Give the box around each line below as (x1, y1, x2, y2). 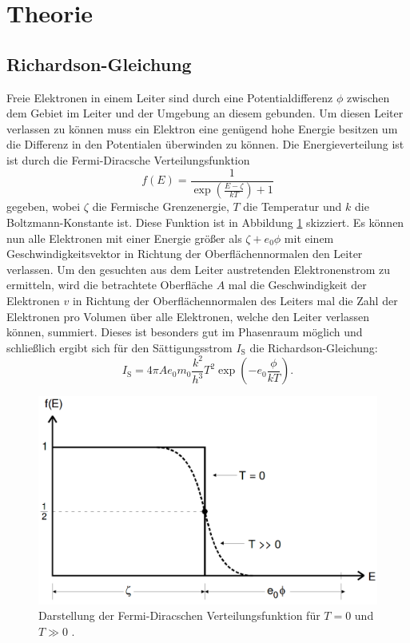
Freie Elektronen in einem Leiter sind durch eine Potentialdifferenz (6, 89, 333, 105)
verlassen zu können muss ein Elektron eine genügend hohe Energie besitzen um (6, 120, 398, 137)
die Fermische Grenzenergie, (92, 198, 229, 215)
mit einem (284, 229, 334, 246)
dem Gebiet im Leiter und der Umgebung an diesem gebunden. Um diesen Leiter (6, 105, 404, 121)
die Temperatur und (243, 198, 342, 215)
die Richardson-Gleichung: (249, 339, 378, 355)
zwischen (346, 89, 390, 105)
